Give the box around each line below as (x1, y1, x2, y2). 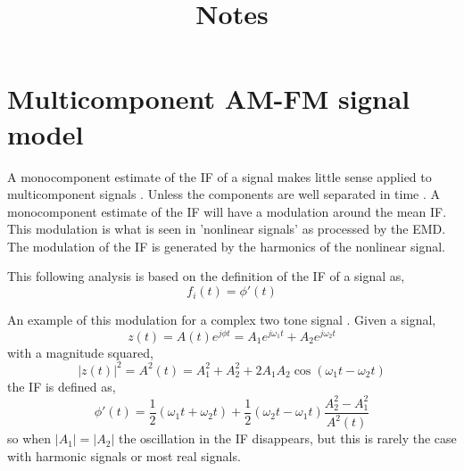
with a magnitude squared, (7, 343, 153, 361)
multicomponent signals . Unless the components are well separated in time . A (7, 185, 441, 203)
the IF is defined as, (7, 376, 116, 395)
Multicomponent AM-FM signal (7, 80, 410, 117)
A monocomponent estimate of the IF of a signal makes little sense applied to (7, 167, 432, 186)
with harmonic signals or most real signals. (7, 446, 241, 465)
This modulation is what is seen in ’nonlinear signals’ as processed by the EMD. (7, 219, 446, 238)
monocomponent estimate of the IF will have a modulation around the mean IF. (7, 202, 447, 220)
